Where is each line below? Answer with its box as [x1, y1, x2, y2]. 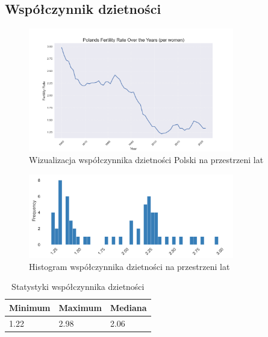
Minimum [9, 301, 51, 313]
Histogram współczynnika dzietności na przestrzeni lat [29, 260, 230, 272]
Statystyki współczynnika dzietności [11, 280, 145, 293]
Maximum [58, 301, 102, 313]
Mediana [110, 301, 147, 313]
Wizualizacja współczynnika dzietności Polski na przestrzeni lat [29, 153, 264, 166]
